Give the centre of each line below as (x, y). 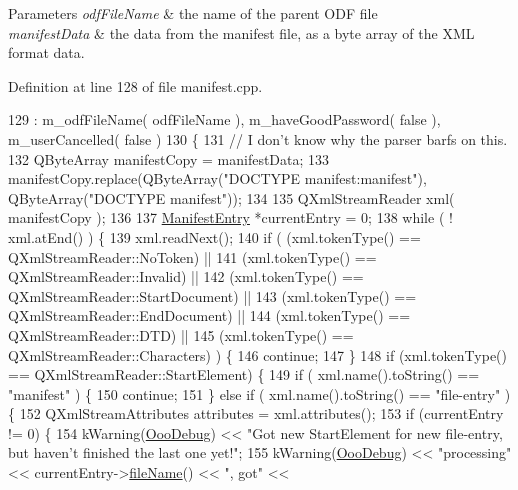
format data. (46, 52)
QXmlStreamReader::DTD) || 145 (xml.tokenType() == (181, 334)
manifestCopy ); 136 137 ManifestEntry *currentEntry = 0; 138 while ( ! (230, 217)
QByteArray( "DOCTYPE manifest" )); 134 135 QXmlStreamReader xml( (231, 197)
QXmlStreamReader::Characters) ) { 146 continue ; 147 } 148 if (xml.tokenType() (258, 354)
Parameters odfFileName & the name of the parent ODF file (193, 13)
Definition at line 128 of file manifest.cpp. (135, 85)
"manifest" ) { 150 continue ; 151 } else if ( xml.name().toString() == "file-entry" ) (259, 393)
